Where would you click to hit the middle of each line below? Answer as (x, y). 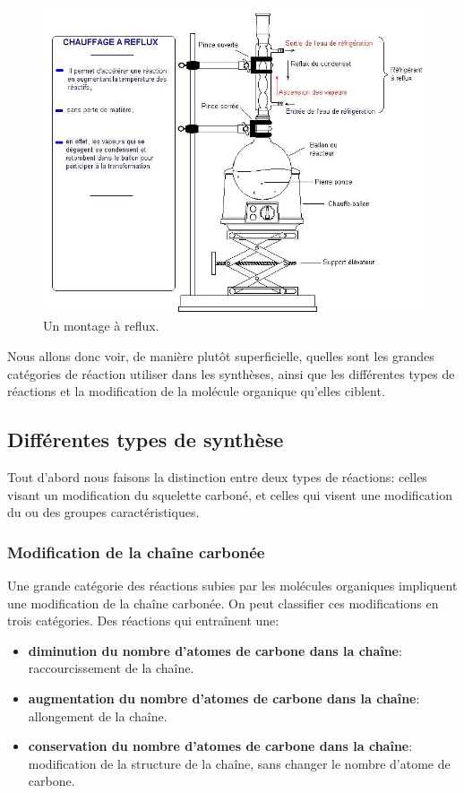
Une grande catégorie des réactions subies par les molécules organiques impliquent (232, 585)
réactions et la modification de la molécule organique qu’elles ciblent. (196, 391)
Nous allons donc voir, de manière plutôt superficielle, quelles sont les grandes (221, 356)
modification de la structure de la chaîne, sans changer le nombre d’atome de (239, 763)
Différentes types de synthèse (146, 440)
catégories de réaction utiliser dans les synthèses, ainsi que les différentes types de (231, 373)
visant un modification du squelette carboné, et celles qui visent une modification (230, 494)
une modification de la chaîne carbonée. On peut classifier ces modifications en (223, 603)
